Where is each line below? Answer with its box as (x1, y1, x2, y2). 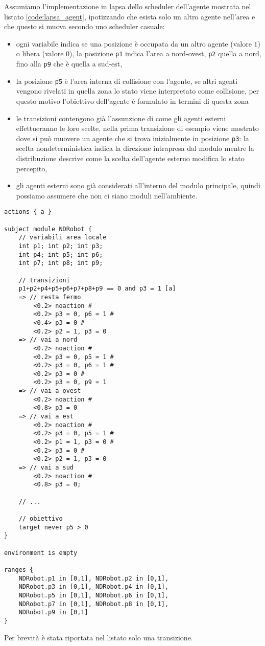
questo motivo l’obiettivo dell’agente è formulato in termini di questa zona (16, 95, 249, 106)
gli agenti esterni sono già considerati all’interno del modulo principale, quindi (16, 180, 260, 191)
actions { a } (4, 208, 52, 216)
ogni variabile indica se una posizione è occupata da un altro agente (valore (16, 38, 252, 49)
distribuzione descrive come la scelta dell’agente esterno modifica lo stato (16, 152, 245, 163)
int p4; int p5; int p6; (18, 251, 103, 258)
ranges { (4, 566, 34, 573)
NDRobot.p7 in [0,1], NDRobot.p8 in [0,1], (18, 600, 169, 608)
